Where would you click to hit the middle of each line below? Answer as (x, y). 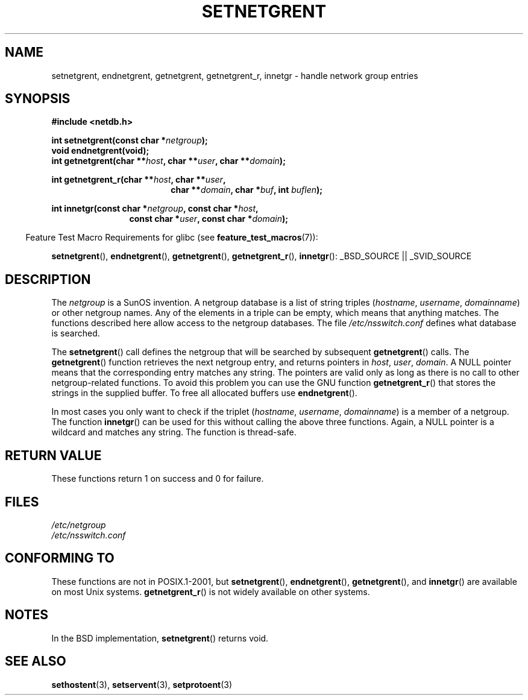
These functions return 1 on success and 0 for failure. (158, 479)
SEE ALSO (36, 661)
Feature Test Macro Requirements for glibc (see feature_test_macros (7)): (172, 238)
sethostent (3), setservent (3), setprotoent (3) (142, 684)
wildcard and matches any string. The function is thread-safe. (174, 432)
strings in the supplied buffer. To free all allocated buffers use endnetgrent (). (204, 393)
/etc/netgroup (79, 525)
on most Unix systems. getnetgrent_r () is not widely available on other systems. (211, 591)
